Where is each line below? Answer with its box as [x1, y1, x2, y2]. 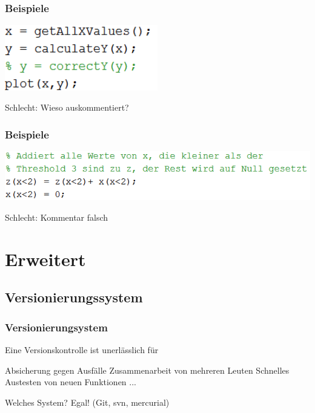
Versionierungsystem [5, 319, 108, 334]
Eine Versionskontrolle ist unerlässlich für [5, 343, 159, 356]
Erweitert [5, 246, 86, 271]
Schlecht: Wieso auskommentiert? [5, 101, 129, 114]
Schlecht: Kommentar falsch [5, 211, 108, 224]
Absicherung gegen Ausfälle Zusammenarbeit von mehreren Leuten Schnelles [5, 363, 290, 376]
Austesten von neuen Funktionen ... [5, 376, 136, 388]
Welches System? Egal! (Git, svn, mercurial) [5, 395, 170, 408]
